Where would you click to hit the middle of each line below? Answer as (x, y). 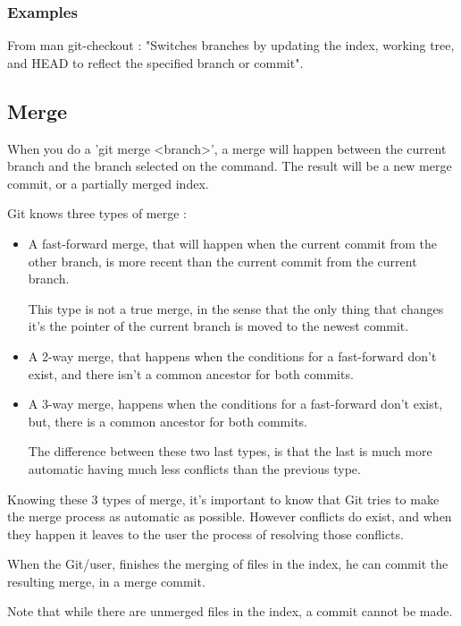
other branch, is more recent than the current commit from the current (222, 261)
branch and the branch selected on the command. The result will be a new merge (230, 166)
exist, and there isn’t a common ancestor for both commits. (191, 373)
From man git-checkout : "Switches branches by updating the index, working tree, (231, 45)
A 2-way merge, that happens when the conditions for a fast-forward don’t (232, 355)
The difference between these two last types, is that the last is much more (230, 451)
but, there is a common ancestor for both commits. (168, 421)
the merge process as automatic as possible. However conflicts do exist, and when (230, 516)
